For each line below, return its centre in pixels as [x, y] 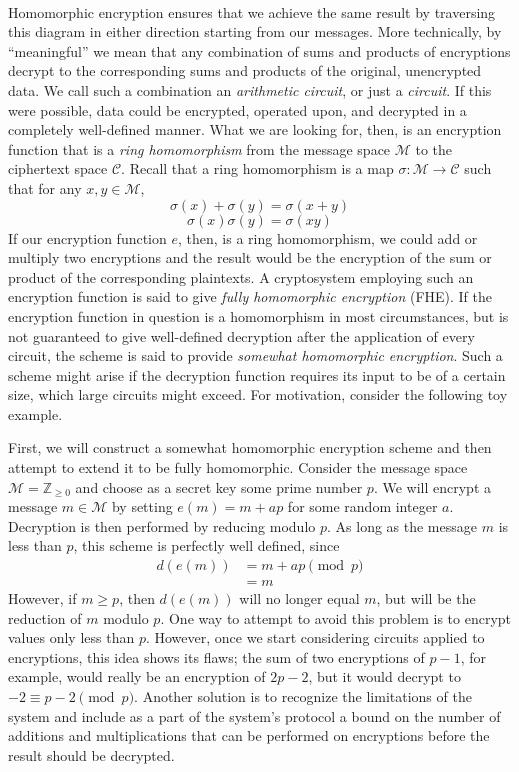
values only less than [71, 637]
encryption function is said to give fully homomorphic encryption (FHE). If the [250, 296]
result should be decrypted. [91, 754]
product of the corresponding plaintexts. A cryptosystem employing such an [241, 276]
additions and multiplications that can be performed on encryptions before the [249, 735]
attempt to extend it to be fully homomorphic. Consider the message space [238, 467]
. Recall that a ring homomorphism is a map [257, 168]
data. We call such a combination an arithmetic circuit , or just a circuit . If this [250, 89]
